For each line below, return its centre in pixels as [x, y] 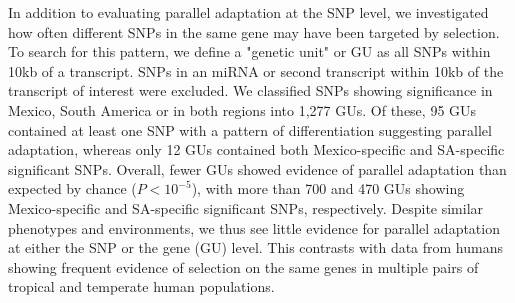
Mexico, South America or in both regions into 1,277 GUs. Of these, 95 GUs [242, 109]
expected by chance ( [72, 188]
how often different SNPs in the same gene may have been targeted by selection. [254, 31]
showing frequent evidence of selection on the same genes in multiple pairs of [243, 266]
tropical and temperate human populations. [141, 286]
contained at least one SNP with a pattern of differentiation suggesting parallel [250, 129]
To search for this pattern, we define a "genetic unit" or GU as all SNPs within [249, 51]
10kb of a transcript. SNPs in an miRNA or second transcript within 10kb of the [256, 70]
